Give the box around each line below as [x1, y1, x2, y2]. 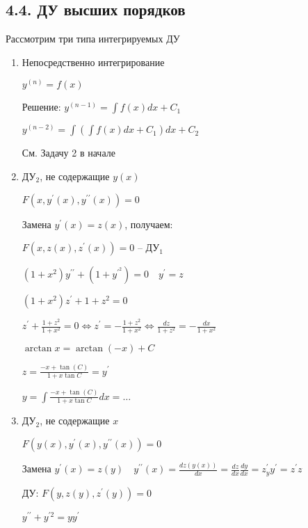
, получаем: [124, 216, 173, 231]
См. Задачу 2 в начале [22, 145, 115, 160]
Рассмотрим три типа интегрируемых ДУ [6, 31, 180, 46]
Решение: [22, 99, 61, 114]
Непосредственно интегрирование [22, 54, 165, 69]
